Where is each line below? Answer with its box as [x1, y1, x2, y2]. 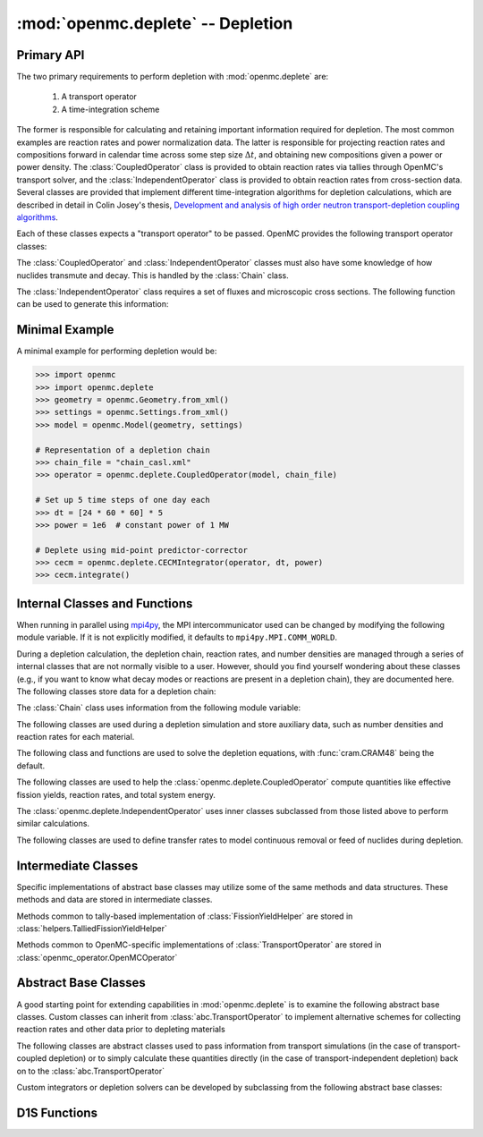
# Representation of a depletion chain [35, 445, 210, 455]
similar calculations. [16, 819, 89, 829]
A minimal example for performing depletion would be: [16, 345, 217, 357]
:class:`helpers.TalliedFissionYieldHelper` [16, 922, 167, 934]
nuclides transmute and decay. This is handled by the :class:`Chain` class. [16, 269, 290, 281]
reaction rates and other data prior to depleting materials [16, 1024, 225, 1035]
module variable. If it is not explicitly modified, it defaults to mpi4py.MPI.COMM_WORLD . [16, 632, 338, 643]
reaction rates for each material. [16, 732, 135, 742]
